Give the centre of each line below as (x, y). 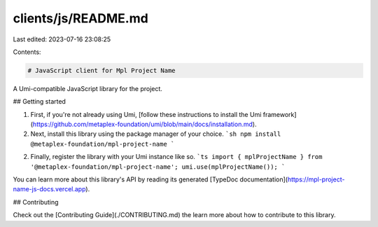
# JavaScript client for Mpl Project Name (101, 70)
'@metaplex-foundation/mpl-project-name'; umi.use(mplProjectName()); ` (158, 167)
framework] (280, 114)
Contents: (27, 52)
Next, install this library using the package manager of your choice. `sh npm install (156, 134)
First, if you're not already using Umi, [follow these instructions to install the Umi (146, 114)
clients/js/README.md (80, 18)
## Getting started (40, 102)
